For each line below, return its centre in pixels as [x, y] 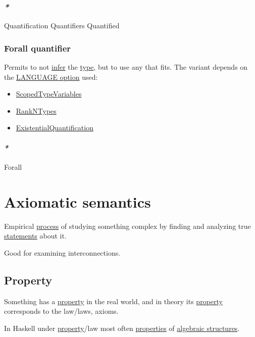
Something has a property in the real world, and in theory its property [113, 301]
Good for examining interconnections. [62, 252]
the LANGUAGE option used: [51, 77]
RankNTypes [36, 110]
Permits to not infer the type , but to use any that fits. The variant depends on [126, 67]
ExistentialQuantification [55, 128]
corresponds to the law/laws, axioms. [61, 311]
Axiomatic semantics [78, 201]
